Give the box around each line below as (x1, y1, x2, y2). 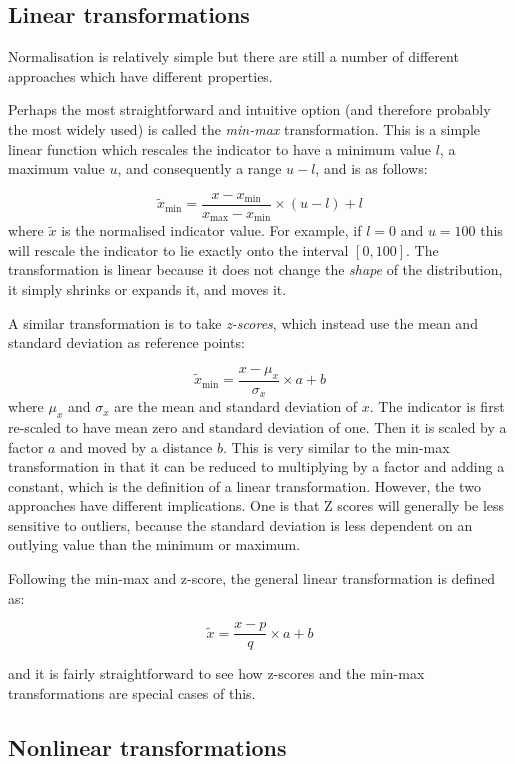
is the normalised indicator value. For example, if (61, 220, 362, 241)
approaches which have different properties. (8, 65, 273, 86)
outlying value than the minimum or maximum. (8, 534, 301, 555)
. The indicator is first (369, 396, 505, 417)
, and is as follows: (315, 158, 428, 179)
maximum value (8, 158, 105, 179)
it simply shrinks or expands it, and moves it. (8, 279, 287, 300)
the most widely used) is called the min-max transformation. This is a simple (8, 118, 480, 139)
